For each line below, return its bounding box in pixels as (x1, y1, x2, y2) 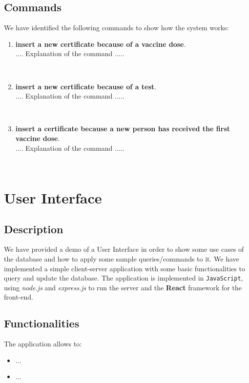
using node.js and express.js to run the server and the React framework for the (4, 282, 242, 292)
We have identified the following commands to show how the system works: (4, 22, 229, 33)
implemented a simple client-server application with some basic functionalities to (4, 263, 245, 273)
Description (4, 221, 63, 236)
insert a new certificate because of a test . (15, 81, 156, 91)
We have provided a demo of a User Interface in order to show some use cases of (4, 244, 244, 254)
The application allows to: (4, 339, 82, 349)
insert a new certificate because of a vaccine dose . (15, 39, 186, 49)
